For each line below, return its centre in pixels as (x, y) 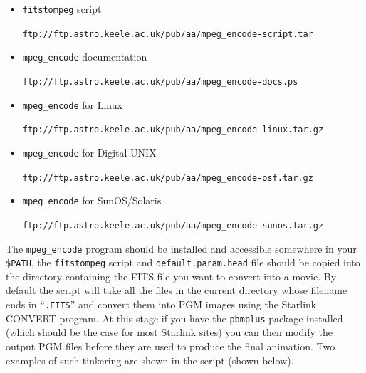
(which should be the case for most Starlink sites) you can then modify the (169, 332)
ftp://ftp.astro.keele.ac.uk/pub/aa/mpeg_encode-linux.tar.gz (173, 130)
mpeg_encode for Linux (72, 104)
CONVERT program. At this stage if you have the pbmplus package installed (174, 318)
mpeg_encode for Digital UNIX (89, 152)
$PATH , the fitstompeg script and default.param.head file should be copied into (183, 262)
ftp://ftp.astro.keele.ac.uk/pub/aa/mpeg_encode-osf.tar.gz (168, 178)
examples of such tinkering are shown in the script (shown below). (150, 360)
